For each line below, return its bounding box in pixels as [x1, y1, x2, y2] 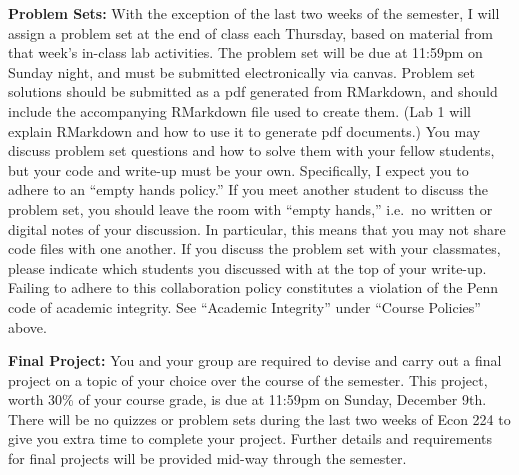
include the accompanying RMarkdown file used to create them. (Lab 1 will [8, 100, 471, 121]
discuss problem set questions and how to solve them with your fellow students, [8, 140, 495, 161]
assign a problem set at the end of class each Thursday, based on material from [8, 22, 493, 43]
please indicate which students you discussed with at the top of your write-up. [8, 257, 487, 278]
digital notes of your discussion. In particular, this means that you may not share [8, 218, 506, 239]
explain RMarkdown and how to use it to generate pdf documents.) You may [8, 120, 481, 141]
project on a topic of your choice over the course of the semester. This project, [8, 369, 488, 390]
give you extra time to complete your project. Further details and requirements [8, 428, 493, 449]
